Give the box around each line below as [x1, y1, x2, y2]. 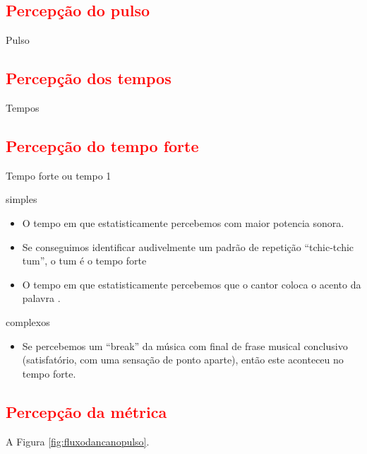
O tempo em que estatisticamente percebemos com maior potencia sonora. [22, 215, 344, 230]
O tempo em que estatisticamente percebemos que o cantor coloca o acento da [22, 277, 361, 291]
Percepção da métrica [6, 400, 167, 422]
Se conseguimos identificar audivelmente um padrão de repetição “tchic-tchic [22, 239, 354, 254]
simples [6, 192, 37, 206]
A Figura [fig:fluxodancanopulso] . [6, 433, 150, 448]
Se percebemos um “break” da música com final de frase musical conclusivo [22, 338, 348, 353]
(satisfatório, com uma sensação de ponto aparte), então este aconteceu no [22, 352, 344, 367]
